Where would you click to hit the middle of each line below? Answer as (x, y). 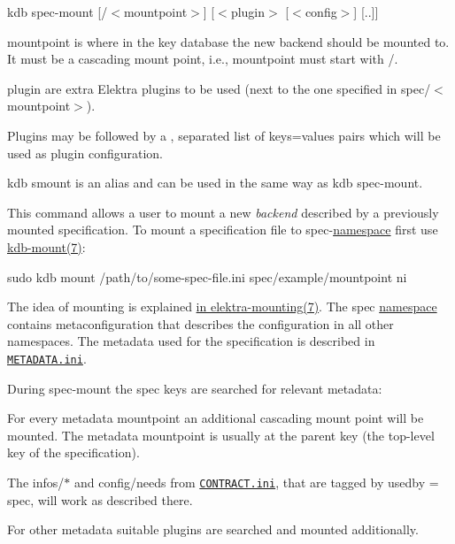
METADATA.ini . (47, 358)
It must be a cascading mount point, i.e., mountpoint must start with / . (203, 59)
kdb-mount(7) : (46, 246)
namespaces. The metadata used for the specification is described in (191, 341)
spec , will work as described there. (100, 499)
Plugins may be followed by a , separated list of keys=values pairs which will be (224, 135)
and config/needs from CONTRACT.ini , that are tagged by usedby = (256, 482)
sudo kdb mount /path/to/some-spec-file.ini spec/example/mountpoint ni (207, 276)
